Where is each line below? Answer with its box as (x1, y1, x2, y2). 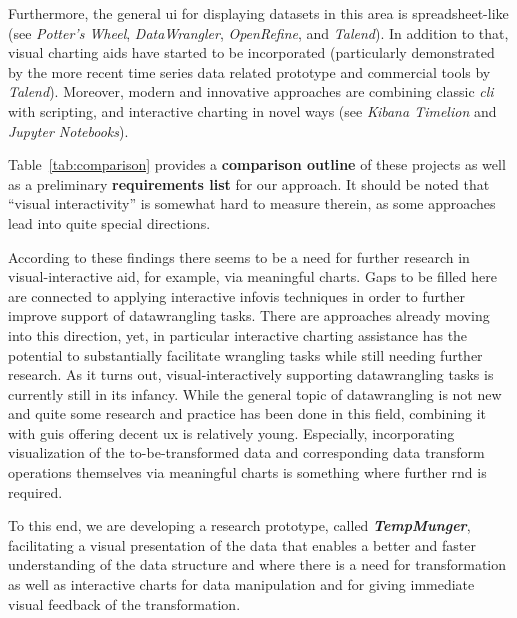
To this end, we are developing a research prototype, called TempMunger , (8, 515, 471, 536)
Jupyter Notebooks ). (8, 120, 129, 141)
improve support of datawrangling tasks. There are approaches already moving (8, 305, 490, 326)
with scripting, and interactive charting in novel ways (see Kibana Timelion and (8, 100, 497, 121)
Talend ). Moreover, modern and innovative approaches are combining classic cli (8, 81, 494, 102)
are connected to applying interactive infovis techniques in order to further (8, 285, 465, 306)
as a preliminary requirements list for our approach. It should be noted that (8, 173, 490, 194)
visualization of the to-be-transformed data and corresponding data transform (8, 442, 485, 463)
